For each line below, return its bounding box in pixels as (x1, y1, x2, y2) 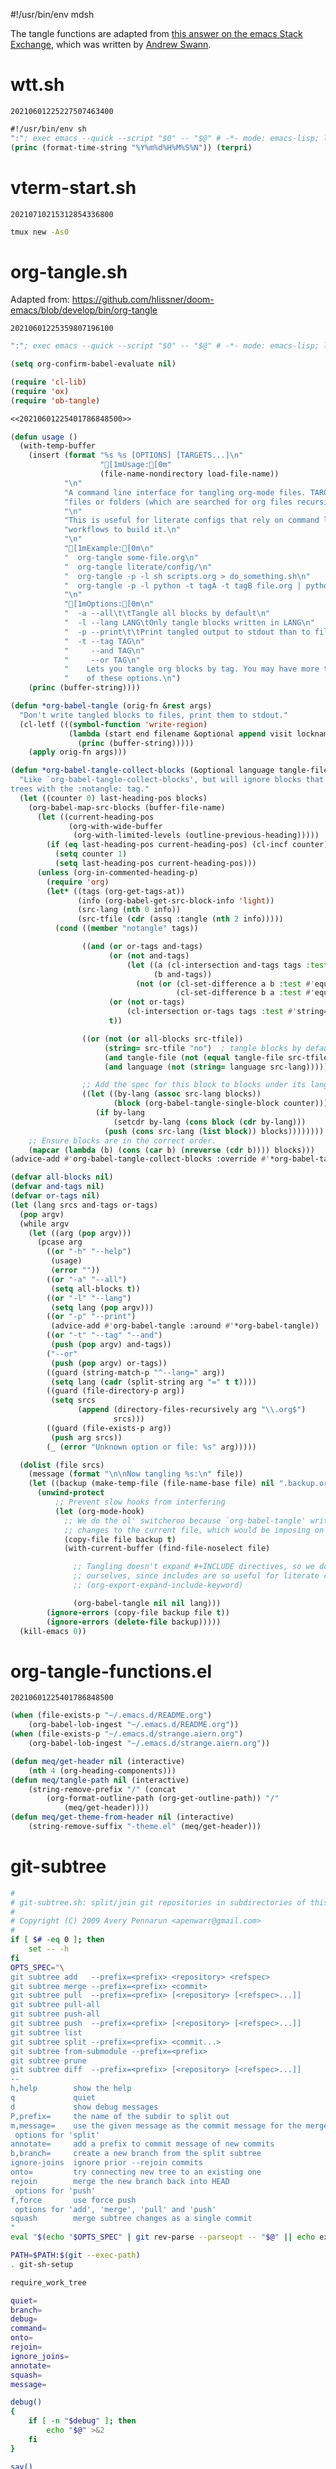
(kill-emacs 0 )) (19, 1626, 87, 1636)
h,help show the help (10, 2084, 132, 2094)
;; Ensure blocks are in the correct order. (28, 1135, 217, 1146)
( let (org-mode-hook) (54, 1506, 145, 1516)
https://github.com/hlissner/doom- (71, 294, 215, 306)
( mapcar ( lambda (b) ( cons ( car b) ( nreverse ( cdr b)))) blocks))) (28, 1145, 315, 1155)
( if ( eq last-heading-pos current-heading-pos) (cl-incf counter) (46, 840, 329, 850)
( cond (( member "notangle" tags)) (54, 924, 199, 934)
